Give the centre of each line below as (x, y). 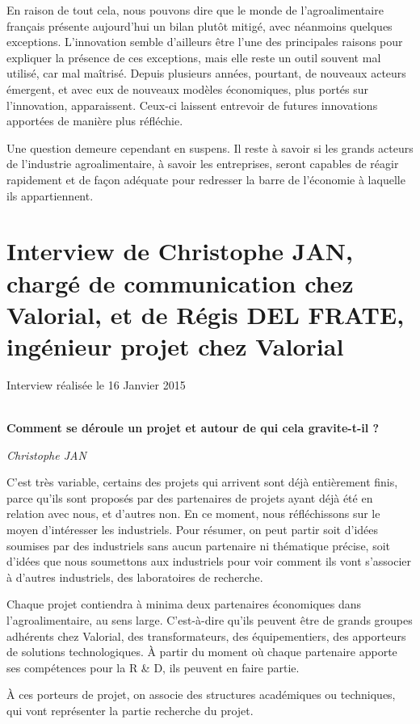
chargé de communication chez (180, 282)
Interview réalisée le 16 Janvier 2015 (96, 384)
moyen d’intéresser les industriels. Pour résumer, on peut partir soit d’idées (193, 529)
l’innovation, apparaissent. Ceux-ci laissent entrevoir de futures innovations (192, 105)
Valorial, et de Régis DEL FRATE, (206, 314)
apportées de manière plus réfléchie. (95, 121)
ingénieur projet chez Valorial (175, 345)
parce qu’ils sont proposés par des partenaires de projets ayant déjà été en (190, 497)
